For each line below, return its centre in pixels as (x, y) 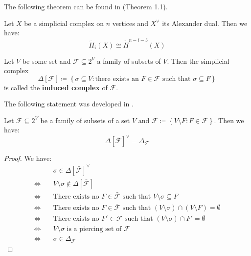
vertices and (130, 23)
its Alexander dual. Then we (205, 23)
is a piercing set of (94, 229)
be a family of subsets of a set (85, 120)
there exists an (117, 79)
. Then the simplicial (198, 61)
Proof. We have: (28, 158)
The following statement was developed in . (69, 104)
